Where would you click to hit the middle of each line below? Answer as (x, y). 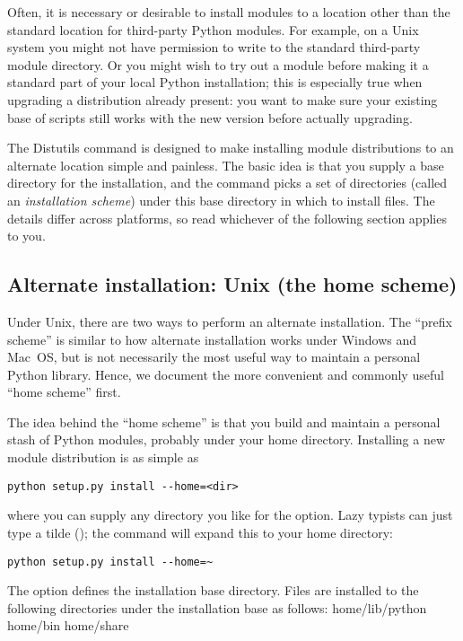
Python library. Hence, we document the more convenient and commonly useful (226, 374)
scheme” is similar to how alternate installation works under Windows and (212, 339)
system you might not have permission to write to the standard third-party (214, 47)
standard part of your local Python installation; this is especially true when (215, 82)
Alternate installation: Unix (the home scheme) (232, 284)
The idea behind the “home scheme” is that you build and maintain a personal (224, 421)
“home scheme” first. (64, 392)
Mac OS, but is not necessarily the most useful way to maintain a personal (214, 357)
